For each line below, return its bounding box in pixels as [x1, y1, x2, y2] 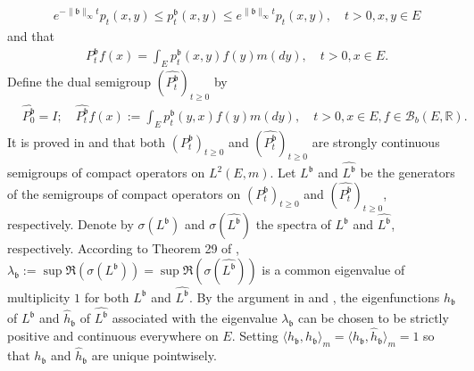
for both [84, 287, 129, 306]
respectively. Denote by [7, 215, 134, 234]
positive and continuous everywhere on [7, 326, 219, 345]
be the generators [360, 163, 455, 182]
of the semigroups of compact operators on [7, 184, 241, 202]
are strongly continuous [312, 132, 440, 151]
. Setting [231, 326, 279, 345]
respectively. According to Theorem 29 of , [7, 239, 239, 258]
